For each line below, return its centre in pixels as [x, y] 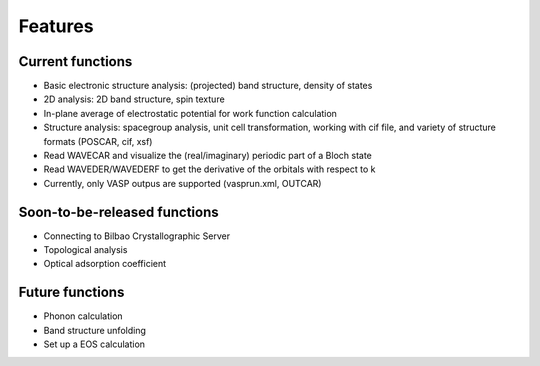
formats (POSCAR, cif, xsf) [98, 141]
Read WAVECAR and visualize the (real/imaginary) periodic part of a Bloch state [207, 156]
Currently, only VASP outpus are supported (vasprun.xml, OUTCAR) [182, 183]
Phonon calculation [83, 316]
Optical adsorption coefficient [105, 264]
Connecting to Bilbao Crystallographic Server [136, 236]
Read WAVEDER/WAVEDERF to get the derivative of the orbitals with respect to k [209, 169]
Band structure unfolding [95, 330]
